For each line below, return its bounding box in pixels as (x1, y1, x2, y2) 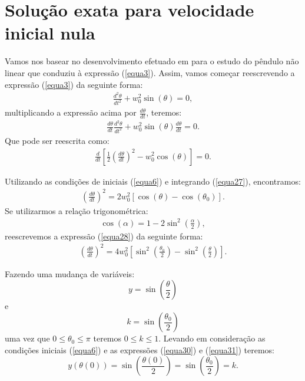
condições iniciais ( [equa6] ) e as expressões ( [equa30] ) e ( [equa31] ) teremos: (5, 343, 274, 356)
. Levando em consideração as (158, 332, 266, 344)
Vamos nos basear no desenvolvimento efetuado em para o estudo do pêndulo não (5, 55, 299, 67)
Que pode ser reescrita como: (5, 134, 110, 146)
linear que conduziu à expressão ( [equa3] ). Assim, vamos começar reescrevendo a (5, 66, 295, 78)
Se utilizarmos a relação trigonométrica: (5, 204, 148, 216)
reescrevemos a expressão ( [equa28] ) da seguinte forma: (5, 229, 203, 242)
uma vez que (5, 332, 50, 344)
